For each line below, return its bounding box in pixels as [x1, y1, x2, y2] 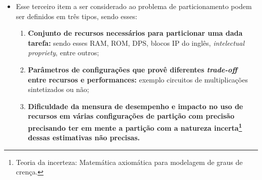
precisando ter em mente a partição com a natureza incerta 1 [28, 121, 242, 133]
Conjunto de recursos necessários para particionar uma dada [28, 28, 243, 38]
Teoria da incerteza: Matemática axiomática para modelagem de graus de [16, 156, 243, 167]
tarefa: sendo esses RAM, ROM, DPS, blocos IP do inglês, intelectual [28, 37, 245, 48]
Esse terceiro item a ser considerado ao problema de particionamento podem [16, 1, 252, 11]
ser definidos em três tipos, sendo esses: [16, 11, 138, 21]
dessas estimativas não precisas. [28, 132, 140, 143]
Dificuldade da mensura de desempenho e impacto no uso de [28, 101, 243, 111]
